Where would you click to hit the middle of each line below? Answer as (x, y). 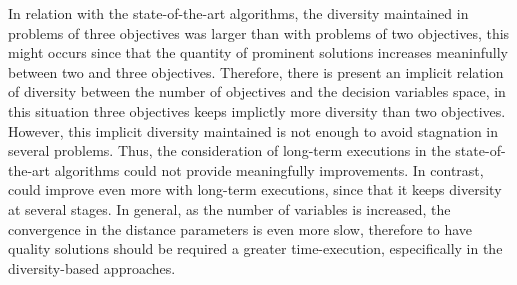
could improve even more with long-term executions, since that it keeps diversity (255, 189)
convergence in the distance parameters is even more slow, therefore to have (240, 228)
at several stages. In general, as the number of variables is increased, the (229, 208)
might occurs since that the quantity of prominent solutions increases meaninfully (258, 52)
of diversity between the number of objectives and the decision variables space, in (257, 91)
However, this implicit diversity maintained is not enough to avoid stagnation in (253, 130)
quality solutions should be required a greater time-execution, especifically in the (255, 248)
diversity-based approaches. (92, 267)
